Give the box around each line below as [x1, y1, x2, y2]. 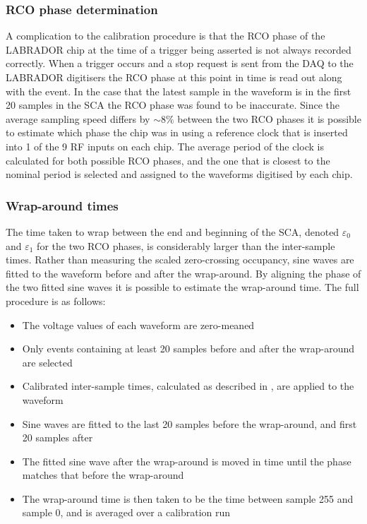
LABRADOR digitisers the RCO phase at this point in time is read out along [6, 70, 342, 84]
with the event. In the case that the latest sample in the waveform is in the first [6, 83, 351, 98]
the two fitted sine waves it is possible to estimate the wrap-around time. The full [6, 280, 359, 294]
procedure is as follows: [6, 293, 106, 308]
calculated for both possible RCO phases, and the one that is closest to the [6, 153, 330, 167]
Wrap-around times [6, 196, 119, 214]
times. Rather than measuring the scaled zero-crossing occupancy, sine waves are [6, 252, 354, 267]
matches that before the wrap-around [22, 468, 184, 482]
